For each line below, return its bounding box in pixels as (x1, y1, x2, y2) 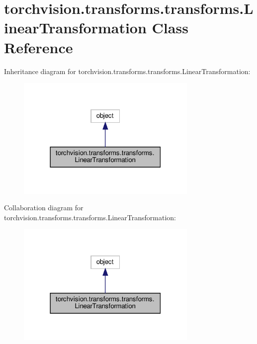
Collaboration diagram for (4, 202, 84, 213)
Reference (4, 37, 73, 57)
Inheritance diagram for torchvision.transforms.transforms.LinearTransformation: (4, 66, 251, 76)
